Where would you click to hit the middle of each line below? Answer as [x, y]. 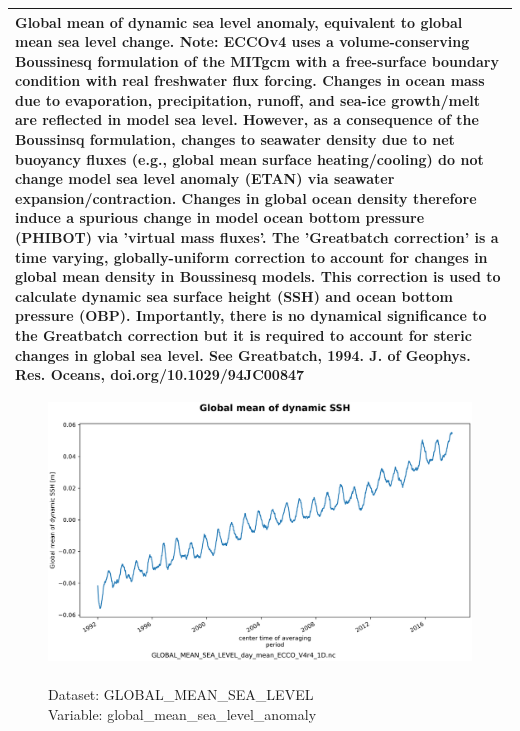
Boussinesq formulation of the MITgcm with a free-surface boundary [257, 60]
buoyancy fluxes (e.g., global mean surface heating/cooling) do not [249, 158]
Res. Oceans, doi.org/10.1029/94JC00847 [160, 374]
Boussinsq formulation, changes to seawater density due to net [235, 139]
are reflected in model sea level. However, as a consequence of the [247, 119]
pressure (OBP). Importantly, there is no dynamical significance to [251, 315]
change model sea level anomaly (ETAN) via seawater [205, 178]
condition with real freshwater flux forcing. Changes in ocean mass [250, 80]
